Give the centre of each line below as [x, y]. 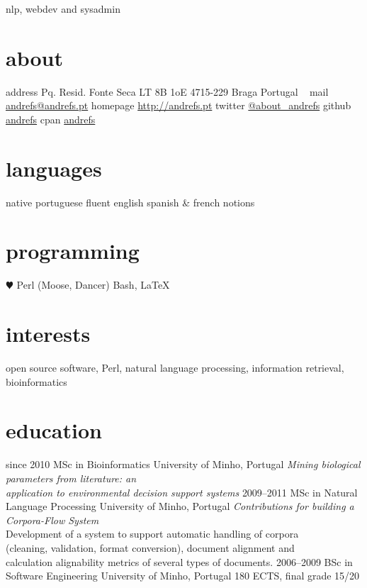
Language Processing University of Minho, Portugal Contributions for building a [180, 506]
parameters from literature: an [71, 478]
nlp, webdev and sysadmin [63, 9]
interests [48, 334]
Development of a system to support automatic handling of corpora [152, 534]
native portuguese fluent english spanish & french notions [130, 202]
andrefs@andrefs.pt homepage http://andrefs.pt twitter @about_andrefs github [179, 105]
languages [54, 168]
